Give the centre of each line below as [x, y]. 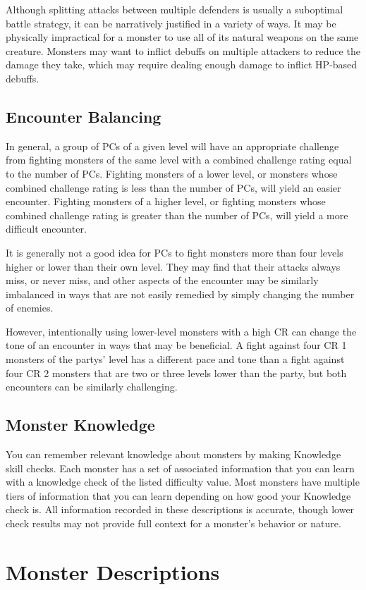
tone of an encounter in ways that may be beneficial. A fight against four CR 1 [176, 345]
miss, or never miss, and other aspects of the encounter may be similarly [162, 280]
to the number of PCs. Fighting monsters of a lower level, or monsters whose [172, 173]
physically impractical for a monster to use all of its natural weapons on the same [182, 37]
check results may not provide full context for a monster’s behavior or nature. [173, 523]
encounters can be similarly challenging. [92, 387]
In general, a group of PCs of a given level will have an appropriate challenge [172, 146]
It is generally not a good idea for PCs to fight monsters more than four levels [175, 252]
